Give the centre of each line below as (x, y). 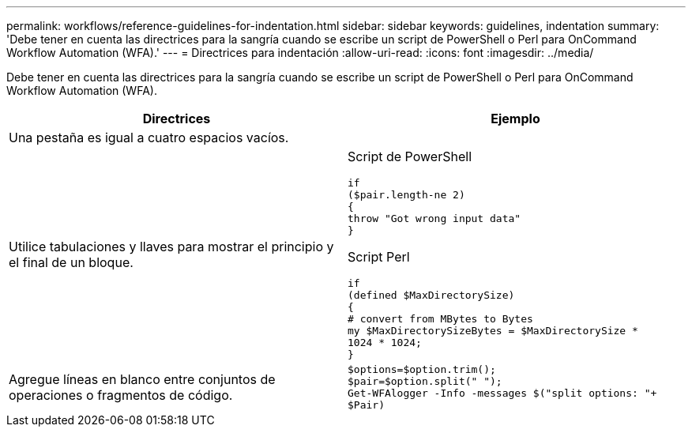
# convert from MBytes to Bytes (440, 319)
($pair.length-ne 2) (406, 195)
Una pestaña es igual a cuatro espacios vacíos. (149, 137)
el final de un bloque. (71, 262)
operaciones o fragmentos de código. (121, 395)
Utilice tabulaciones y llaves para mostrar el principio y (171, 247)
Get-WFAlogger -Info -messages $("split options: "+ (502, 393)
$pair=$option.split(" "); (425, 381)
